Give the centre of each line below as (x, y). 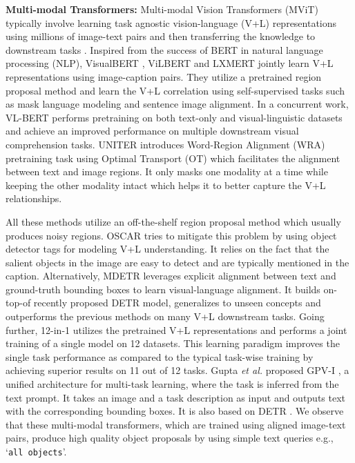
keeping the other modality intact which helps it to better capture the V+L (166, 185)
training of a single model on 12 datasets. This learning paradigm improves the (173, 343)
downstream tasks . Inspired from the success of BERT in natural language (164, 49)
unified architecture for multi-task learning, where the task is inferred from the (172, 384)
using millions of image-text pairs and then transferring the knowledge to (161, 36)
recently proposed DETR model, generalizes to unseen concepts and (177, 303)
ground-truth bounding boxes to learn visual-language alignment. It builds (163, 289)
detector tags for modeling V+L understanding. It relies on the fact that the (167, 249)
